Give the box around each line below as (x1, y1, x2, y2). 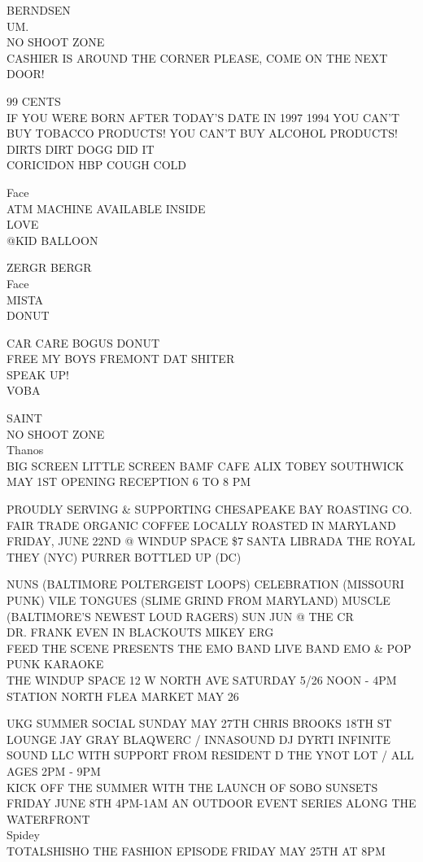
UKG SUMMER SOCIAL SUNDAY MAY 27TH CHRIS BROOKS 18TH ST (7, 715, 392, 732)
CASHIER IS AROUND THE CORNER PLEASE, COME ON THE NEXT (7, 49, 388, 66)
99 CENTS (7, 92, 61, 109)
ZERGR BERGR (7, 259, 92, 276)
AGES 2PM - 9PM (7, 762, 101, 779)
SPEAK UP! (7, 365, 69, 383)
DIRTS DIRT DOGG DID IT (7, 140, 155, 157)
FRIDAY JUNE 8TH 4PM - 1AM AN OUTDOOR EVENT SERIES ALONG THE (7, 794, 416, 812)
